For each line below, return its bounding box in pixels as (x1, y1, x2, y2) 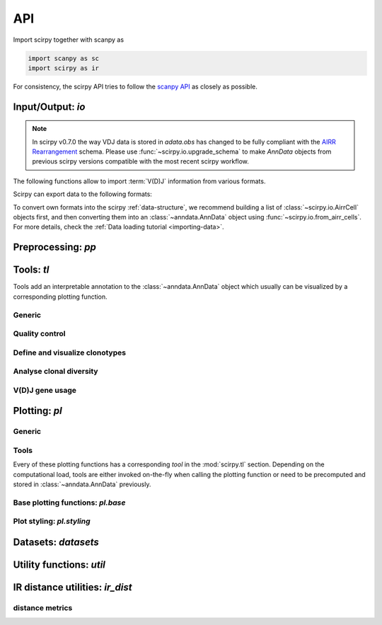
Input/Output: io (13, 101, 86, 113)
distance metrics (13, 603, 73, 612)
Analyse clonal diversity (13, 367, 98, 377)
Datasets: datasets (13, 537, 99, 548)
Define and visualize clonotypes (13, 348, 127, 357)
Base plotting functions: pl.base (13, 498, 126, 508)
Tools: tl (13, 264, 50, 276)
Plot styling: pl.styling (13, 517, 91, 527)
